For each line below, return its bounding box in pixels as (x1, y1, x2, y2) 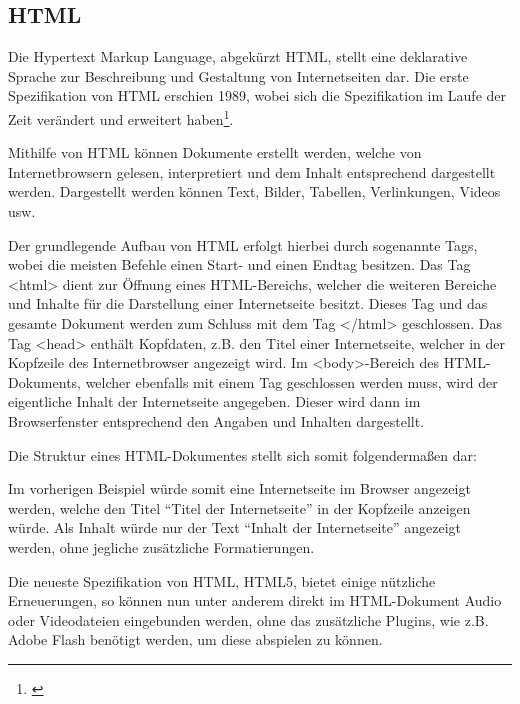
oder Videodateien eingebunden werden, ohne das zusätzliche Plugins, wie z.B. (8, 609, 489, 630)
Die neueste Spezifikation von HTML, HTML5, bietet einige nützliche (8, 570, 436, 591)
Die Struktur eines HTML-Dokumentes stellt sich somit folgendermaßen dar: (8, 444, 477, 465)
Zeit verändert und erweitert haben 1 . (8, 105, 234, 129)
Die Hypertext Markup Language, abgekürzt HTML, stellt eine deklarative (8, 46, 468, 67)
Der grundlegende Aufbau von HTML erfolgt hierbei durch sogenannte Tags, (8, 234, 478, 255)
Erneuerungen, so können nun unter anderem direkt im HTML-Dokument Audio (8, 590, 502, 611)
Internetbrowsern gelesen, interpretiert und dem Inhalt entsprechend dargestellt (8, 161, 496, 182)
